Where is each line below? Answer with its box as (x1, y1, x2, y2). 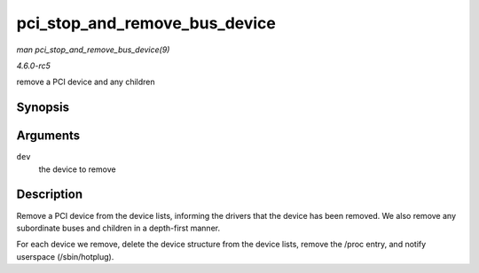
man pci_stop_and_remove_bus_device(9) (16, 44, 170, 55)
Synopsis (16, 100, 70, 115)
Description (16, 187, 83, 202)
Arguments (16, 129, 81, 144)
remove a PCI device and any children (16, 76, 155, 88)
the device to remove (38, 164, 116, 175)
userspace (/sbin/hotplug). (16, 251, 114, 261)
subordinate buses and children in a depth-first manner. (16, 222, 221, 233)
